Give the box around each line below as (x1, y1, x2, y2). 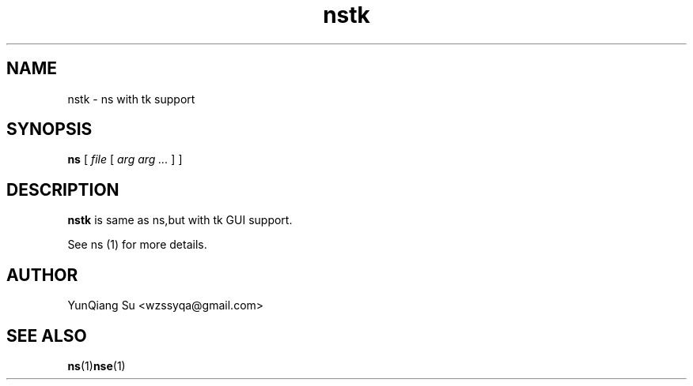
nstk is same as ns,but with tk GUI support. (67, 213, 293, 227)
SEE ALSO (6, 325, 87, 346)
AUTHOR (6, 264, 78, 285)
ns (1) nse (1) (67, 358, 126, 373)
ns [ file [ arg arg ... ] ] (67, 152, 183, 167)
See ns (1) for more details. (67, 238, 207, 252)
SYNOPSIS (6, 119, 93, 140)
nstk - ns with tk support (67, 92, 195, 106)
